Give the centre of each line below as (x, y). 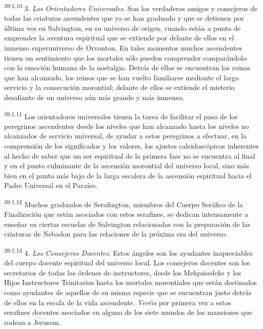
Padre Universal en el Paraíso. (51, 185)
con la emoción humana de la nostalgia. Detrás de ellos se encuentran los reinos (127, 67)
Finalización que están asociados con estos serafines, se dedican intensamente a (126, 214)
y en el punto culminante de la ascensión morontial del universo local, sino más (127, 166)
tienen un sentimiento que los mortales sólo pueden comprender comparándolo (125, 57)
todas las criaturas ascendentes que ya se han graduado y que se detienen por (124, 18)
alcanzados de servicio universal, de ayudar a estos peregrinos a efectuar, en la (125, 136)
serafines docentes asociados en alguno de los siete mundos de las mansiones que (128, 312)
